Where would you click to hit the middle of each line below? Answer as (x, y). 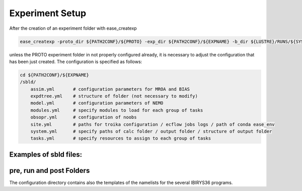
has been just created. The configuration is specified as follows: (76, 61)
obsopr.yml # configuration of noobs (84, 117)
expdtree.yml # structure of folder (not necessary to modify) (114, 96)
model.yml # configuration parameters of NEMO (97, 103)
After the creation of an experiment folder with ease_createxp (73, 28)
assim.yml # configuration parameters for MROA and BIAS (110, 89)
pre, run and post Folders (50, 171)
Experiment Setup (48, 13)
